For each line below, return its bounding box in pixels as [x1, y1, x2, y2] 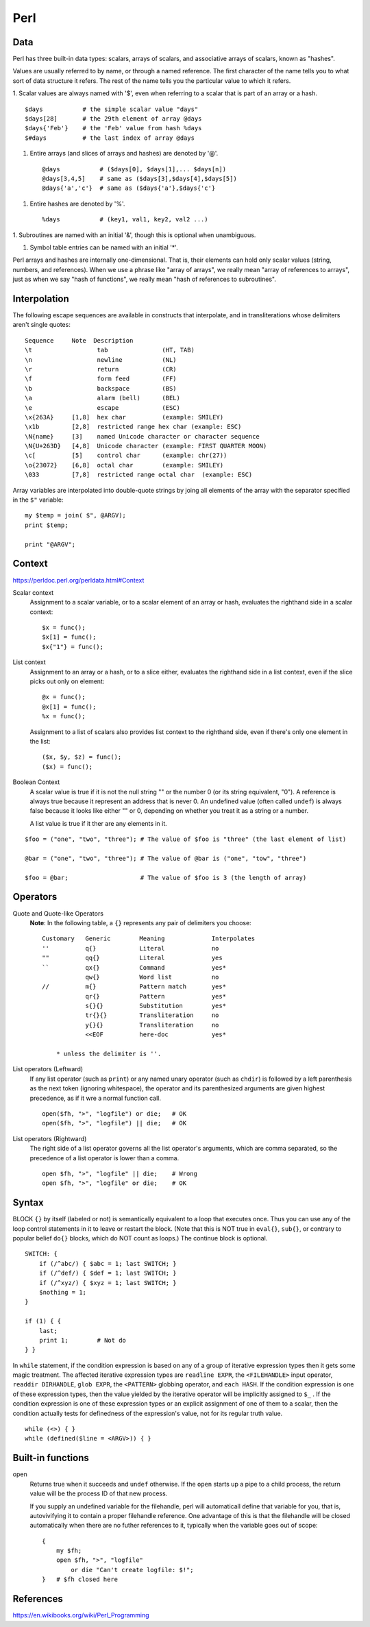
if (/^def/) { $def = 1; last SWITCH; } [38, 1269, 177, 1277]
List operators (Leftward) [12, 1065, 84, 1073]
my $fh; [56, 1547, 82, 1555]
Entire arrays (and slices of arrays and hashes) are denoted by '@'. [29, 149, 219, 158]
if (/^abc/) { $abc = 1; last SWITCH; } [38, 1260, 177, 1267]
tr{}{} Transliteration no [85, 1012, 219, 1019]
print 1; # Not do [38, 1336, 127, 1344]
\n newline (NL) [25, 356, 177, 363]
